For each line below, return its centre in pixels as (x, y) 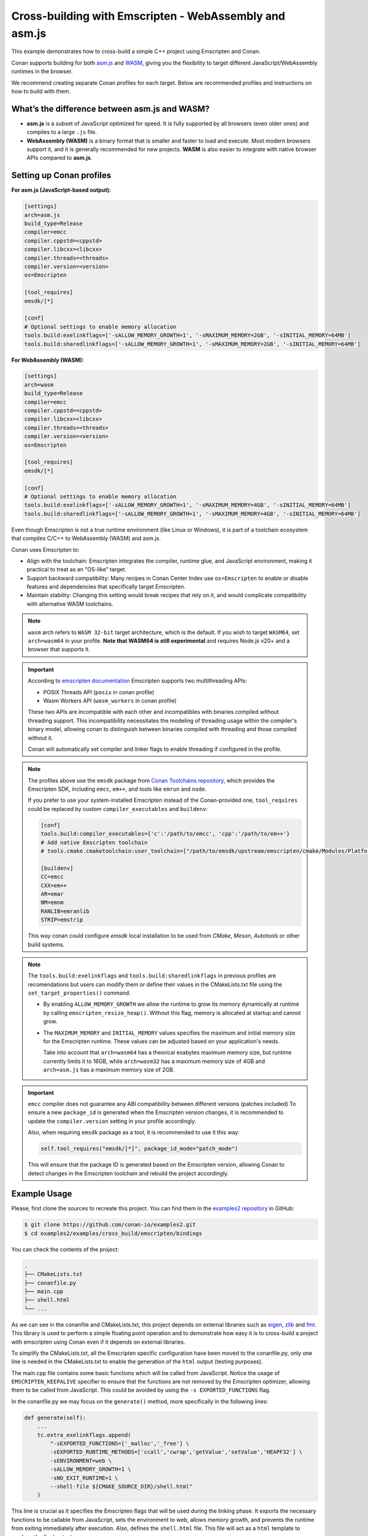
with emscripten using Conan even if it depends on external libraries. (98, 1342)
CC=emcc (52, 877)
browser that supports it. (59, 649)
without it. (40, 738)
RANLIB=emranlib (65, 911)
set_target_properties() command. (79, 993)
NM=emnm (52, 903)
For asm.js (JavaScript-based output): (61, 190)
